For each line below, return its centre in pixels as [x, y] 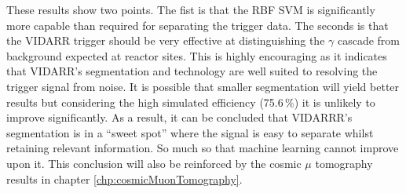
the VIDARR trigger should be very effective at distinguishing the [166, 40]
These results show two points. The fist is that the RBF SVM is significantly [191, 9]
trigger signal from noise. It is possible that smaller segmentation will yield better [203, 86]
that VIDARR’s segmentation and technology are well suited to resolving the [192, 71]
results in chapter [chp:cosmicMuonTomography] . [124, 178]
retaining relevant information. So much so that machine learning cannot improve [203, 148]
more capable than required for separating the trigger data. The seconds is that [198, 25]
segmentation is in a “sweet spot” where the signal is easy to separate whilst [190, 132]
